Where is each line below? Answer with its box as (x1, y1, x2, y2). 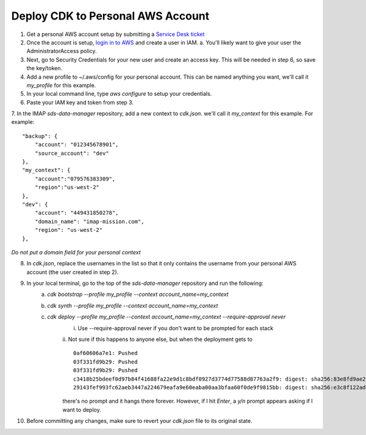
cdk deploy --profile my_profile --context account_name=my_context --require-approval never (47, 313, 286, 320)
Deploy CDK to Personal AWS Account (11, 9, 210, 23)
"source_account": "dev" (34, 149, 109, 157)
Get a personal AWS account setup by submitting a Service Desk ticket (26, 31, 205, 38)
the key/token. (26, 65, 63, 72)
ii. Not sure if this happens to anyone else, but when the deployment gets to (62, 336, 253, 343)
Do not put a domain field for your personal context (11, 248, 141, 256)
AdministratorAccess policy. (26, 48, 97, 55)
